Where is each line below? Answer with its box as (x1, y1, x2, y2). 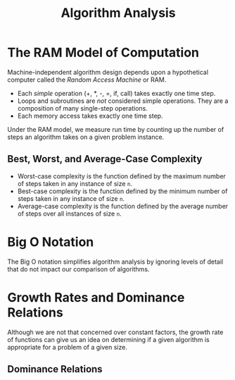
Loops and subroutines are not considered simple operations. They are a (17, 97, 229, 105)
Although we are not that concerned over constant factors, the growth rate (7, 328, 224, 336)
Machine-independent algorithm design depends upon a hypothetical (7, 68, 209, 76)
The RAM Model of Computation (7, 44, 199, 61)
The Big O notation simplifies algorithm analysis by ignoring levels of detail (7, 257, 224, 266)
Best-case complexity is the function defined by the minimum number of (17, 187, 228, 195)
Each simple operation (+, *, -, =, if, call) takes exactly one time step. (17, 89, 216, 97)
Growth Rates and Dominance (7, 289, 185, 305)
